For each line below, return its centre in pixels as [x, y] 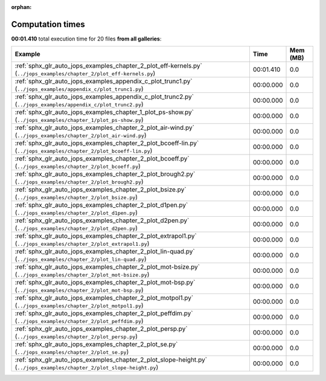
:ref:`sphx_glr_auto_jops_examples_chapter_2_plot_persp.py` [101, 329]
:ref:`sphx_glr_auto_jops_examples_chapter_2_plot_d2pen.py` [102, 220]
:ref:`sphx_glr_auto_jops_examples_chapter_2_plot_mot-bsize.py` [107, 267]
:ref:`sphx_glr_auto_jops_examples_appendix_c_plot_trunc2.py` [104, 97]
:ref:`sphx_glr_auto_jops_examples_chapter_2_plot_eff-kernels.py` [108, 66]
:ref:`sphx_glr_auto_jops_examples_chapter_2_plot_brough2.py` [105, 174]
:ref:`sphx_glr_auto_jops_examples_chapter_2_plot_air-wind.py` [104, 128]
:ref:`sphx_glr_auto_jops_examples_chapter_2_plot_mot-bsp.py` [105, 283]
